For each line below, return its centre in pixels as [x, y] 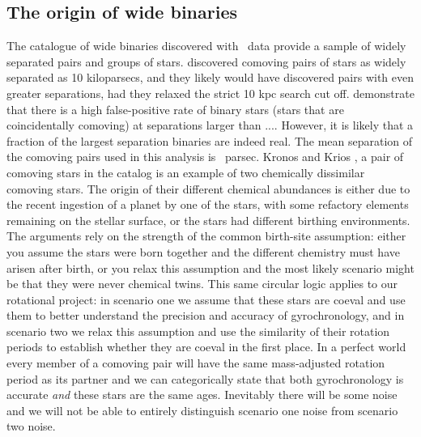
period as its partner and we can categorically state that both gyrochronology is [205, 378]
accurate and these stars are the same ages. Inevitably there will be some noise [202, 395]
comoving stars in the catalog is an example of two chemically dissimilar [186, 172]
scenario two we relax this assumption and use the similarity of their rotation [198, 331]
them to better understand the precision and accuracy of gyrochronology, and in [206, 315]
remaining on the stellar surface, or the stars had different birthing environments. [208, 220]
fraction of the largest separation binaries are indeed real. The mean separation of [210, 140]
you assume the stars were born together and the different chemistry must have [203, 251]
